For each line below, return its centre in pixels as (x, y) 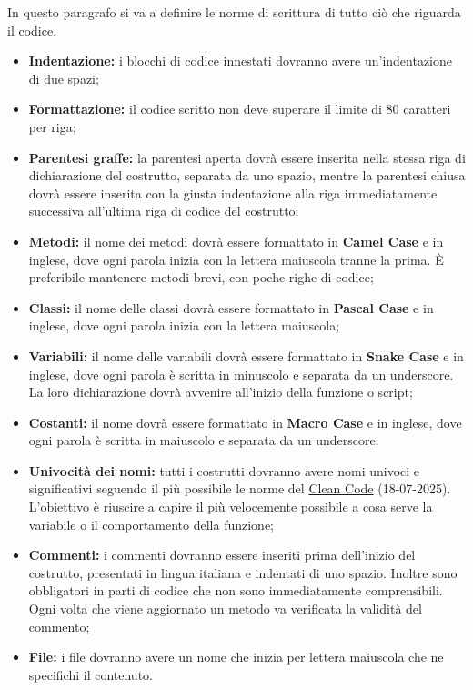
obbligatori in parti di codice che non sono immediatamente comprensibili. (236, 590)
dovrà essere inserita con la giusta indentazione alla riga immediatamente (233, 193)
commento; (59, 626)
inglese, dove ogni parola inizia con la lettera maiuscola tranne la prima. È (236, 259)
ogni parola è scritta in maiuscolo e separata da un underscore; (204, 440)
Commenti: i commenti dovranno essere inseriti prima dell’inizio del (222, 555)
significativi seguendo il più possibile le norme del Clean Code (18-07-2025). (240, 488)
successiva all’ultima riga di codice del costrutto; (164, 211)
